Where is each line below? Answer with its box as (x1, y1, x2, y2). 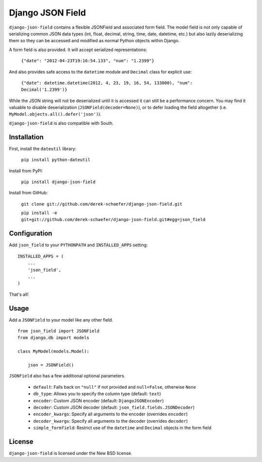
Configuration (9, 229, 52, 238)
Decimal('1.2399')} (21, 87, 67, 92)
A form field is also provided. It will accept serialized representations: (9, 47, 147, 52)
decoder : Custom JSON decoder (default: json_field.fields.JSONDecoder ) (33, 404, 195, 410)
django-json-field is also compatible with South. (9, 120, 114, 126)
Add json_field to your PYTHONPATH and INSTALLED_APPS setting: (9, 242, 148, 248)
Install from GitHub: (9, 190, 48, 196)
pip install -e (21, 210, 58, 216)
